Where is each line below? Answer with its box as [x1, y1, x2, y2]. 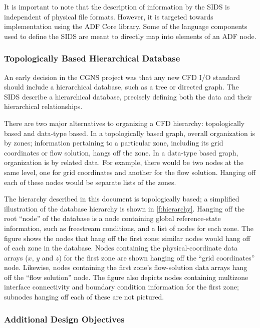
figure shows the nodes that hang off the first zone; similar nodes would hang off [4, 232, 250, 243]
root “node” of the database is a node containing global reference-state [4, 213, 221, 223]
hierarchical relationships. [4, 101, 83, 111]
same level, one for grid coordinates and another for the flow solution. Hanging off [4, 166, 256, 177]
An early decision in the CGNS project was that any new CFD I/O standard [4, 71, 240, 82]
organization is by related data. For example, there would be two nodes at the [4, 157, 244, 167]
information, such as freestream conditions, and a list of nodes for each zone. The [4, 222, 253, 233]
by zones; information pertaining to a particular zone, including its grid [4, 137, 223, 148]
